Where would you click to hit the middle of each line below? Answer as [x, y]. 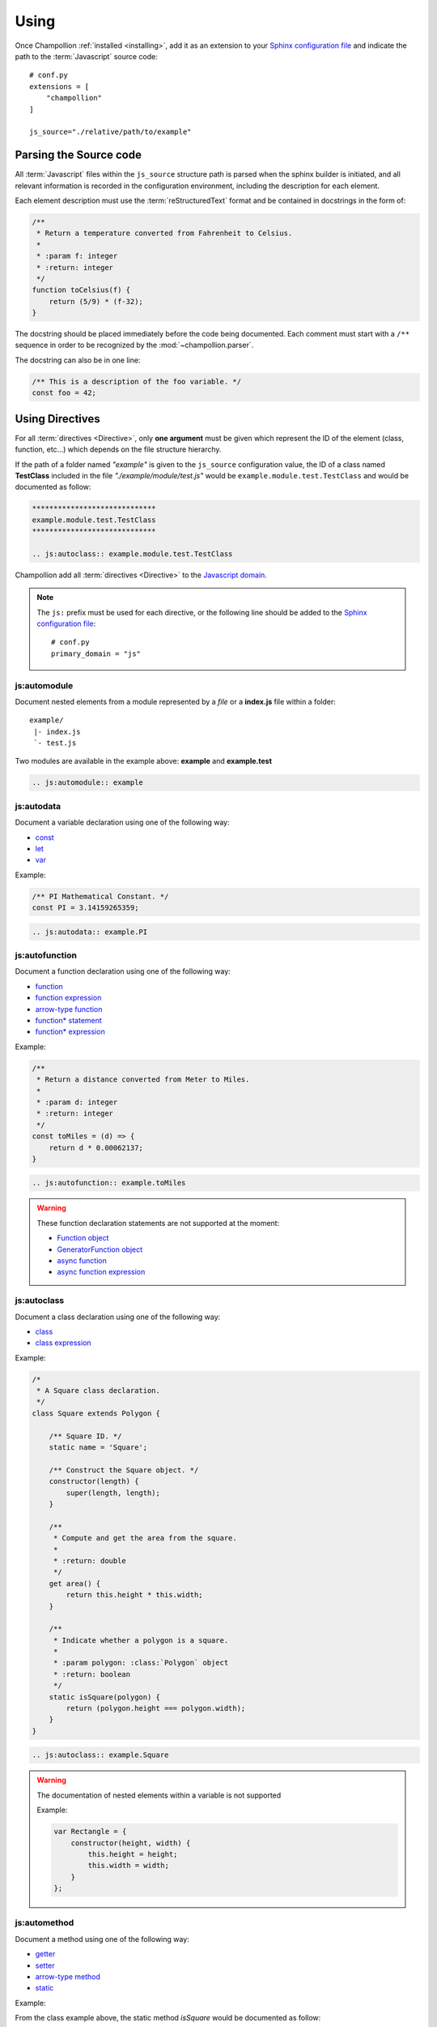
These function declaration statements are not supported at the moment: [158, 1223]
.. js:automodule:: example [87, 783]
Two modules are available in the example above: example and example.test [144, 761]
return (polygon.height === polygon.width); [156, 1708]
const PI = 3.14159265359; [85, 908]
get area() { [75, 1583]
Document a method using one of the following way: [102, 1939]
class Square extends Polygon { [96, 1413]
